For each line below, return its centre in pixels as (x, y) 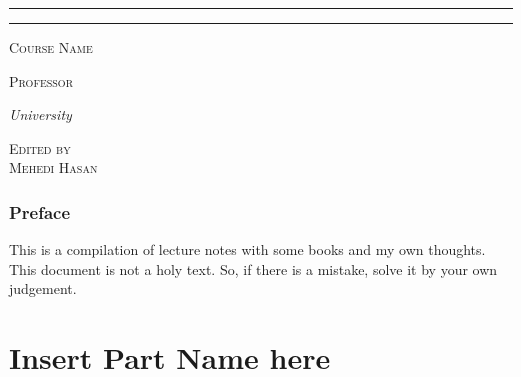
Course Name (51, 47)
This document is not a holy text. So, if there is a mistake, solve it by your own (253, 268)
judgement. (43, 288)
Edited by (40, 147)
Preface (40, 211)
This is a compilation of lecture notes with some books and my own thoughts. (247, 249)
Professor (41, 80)
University (40, 114)
